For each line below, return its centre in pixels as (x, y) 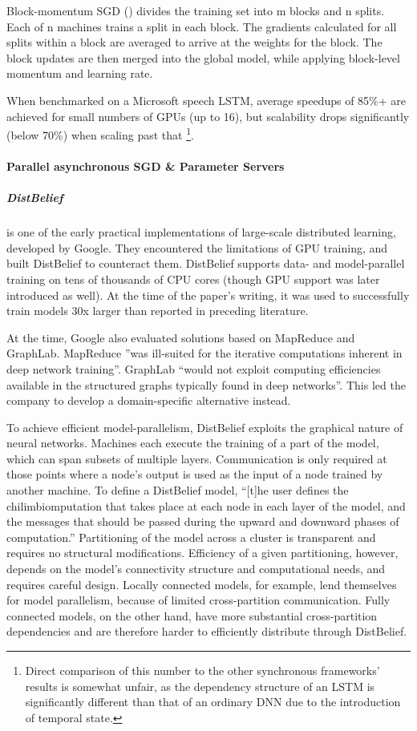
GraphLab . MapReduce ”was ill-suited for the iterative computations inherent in (204, 353)
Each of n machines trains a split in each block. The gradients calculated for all (202, 26)
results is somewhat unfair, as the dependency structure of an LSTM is (200, 686)
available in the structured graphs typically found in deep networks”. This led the (206, 384)
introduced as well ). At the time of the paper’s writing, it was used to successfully (208, 295)
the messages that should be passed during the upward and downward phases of (203, 521)
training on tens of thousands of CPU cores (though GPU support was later (193, 279)
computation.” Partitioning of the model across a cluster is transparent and (191, 537)
